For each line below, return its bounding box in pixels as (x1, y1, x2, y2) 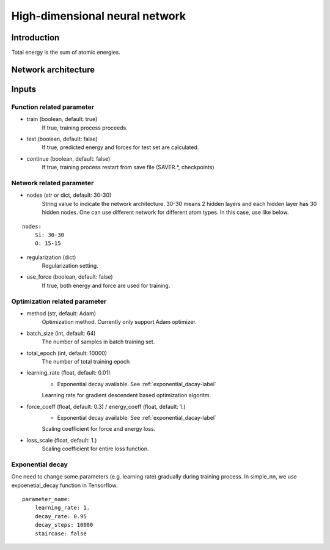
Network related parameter (11, 178, 94, 187)
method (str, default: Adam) (26, 309, 97, 317)
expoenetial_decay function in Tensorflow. (11, 482, 118, 489)
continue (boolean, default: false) (26, 155, 111, 162)
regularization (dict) (26, 254, 76, 261)
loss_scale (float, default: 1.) (26, 436, 97, 444)
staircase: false (34, 530, 87, 537)
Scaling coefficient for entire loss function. (42, 445, 149, 452)
